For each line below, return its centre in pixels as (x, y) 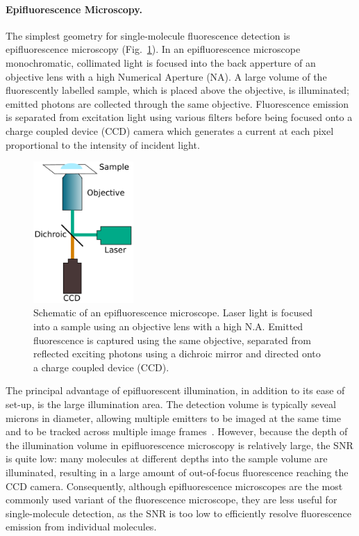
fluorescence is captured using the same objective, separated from (172, 340)
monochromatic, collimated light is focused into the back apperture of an (161, 62)
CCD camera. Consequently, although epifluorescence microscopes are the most (174, 486)
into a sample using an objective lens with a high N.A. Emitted (168, 326)
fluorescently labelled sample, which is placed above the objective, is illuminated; (178, 90)
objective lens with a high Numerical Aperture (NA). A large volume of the (166, 76)
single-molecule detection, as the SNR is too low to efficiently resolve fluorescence (178, 513)
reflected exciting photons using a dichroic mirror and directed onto (177, 354)
